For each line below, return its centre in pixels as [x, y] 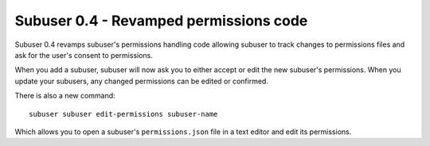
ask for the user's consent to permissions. [84, 55]
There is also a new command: [65, 96]
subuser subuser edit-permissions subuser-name [123, 114]
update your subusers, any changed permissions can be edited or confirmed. [141, 81]
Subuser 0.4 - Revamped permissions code [161, 21]
